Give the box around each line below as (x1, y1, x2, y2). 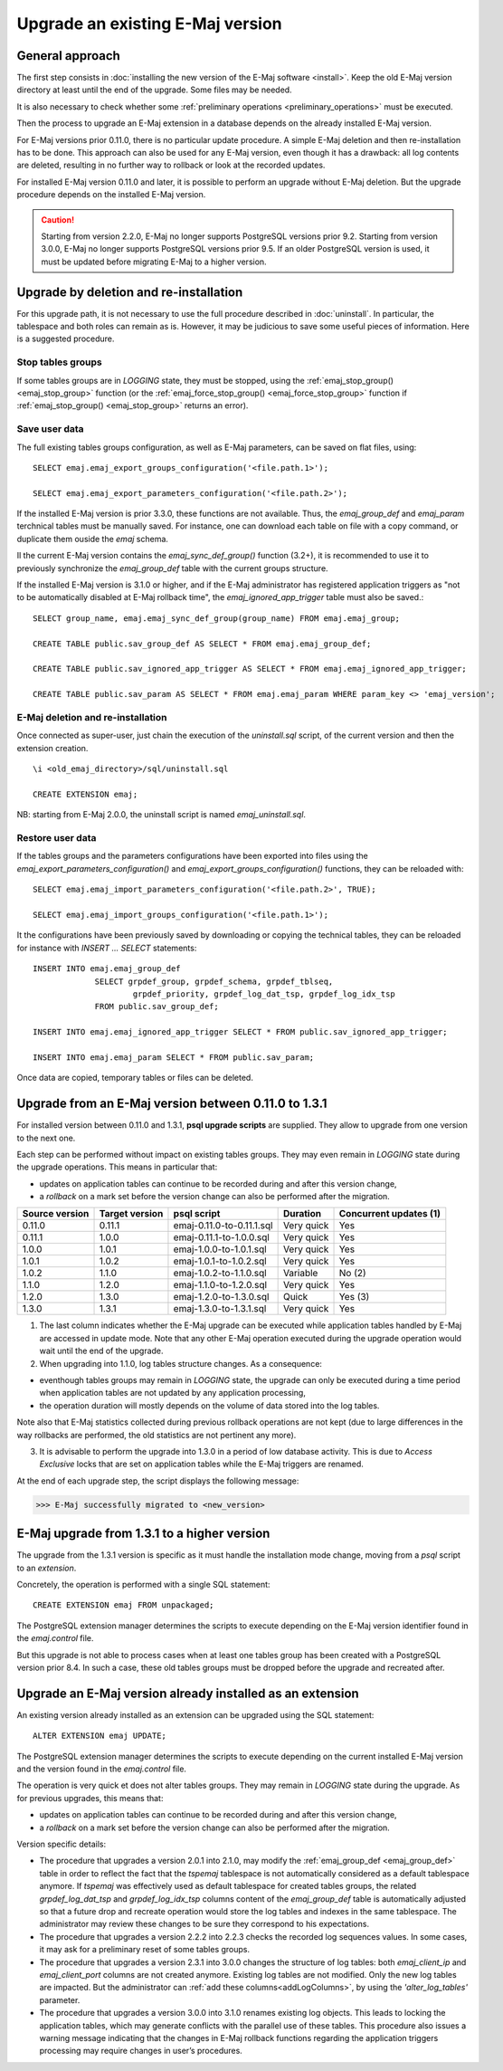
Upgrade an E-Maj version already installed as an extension (16, 1685, 359, 1701)
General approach (16, 48, 121, 63)
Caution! (41, 214, 75, 225)
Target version (99, 1207, 164, 1220)
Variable (282, 1267, 318, 1280)
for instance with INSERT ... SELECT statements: (16, 942, 197, 953)
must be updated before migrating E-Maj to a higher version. (41, 256, 267, 267)
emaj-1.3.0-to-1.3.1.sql (173, 1303, 267, 1315)
